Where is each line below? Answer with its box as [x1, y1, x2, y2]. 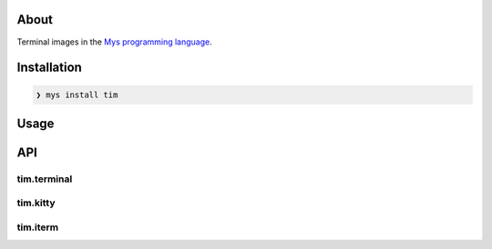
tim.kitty [16, 196, 56, 209]
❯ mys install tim [36, 89, 118, 100]
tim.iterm [16, 221, 59, 234]
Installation [16, 60, 82, 75]
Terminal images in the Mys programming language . [16, 36, 213, 47]
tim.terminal [16, 173, 73, 185]
